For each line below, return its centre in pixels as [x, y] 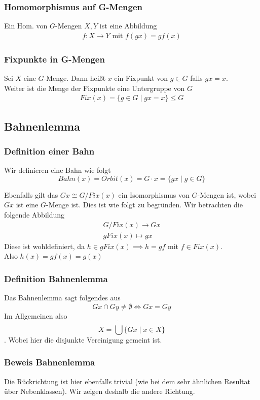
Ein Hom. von [26, 26]
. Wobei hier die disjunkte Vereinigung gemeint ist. [83, 339]
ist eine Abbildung [128, 26]
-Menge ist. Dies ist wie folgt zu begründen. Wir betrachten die [144, 205]
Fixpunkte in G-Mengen [54, 59]
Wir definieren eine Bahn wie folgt [58, 170]
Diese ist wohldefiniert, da [45, 246]
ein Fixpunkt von [141, 78]
